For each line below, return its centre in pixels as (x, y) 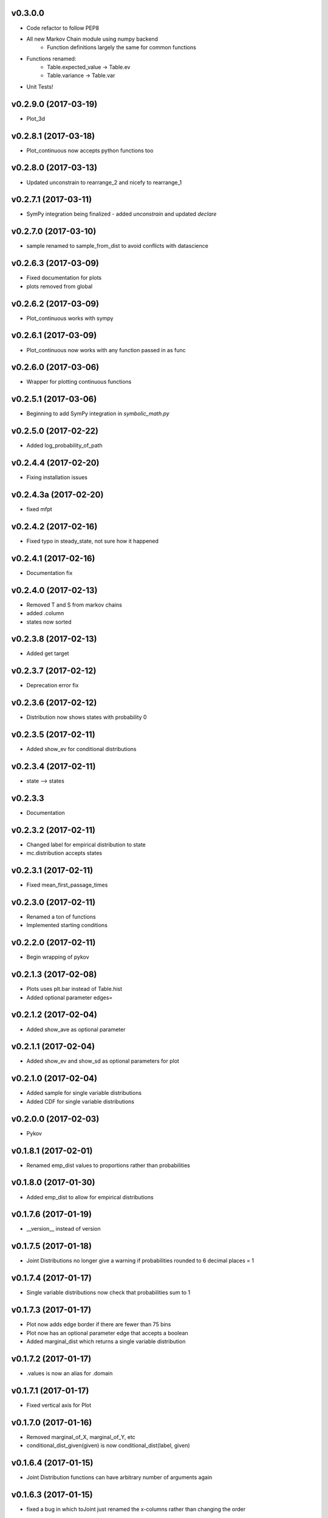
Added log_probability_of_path (64, 446)
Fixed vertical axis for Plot (59, 1405)
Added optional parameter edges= (70, 997)
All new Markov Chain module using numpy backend (92, 39)
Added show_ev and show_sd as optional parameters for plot (103, 1061)
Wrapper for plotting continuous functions (79, 382)
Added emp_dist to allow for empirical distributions (90, 1197)
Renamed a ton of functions (61, 917)
